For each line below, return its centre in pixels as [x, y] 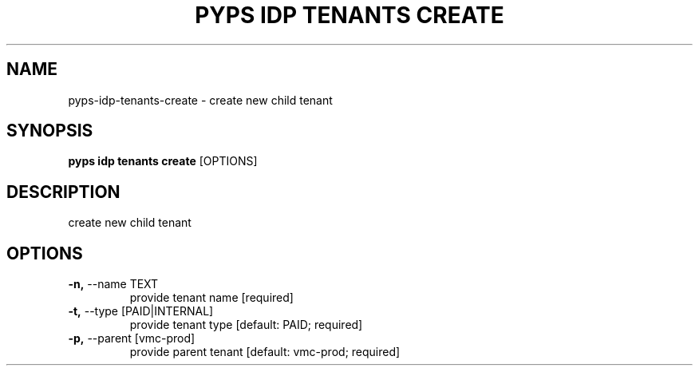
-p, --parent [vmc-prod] [132, 338]
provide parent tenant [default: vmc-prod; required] [265, 352]
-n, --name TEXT [113, 284]
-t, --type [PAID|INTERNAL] [141, 311]
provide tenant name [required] [211, 298]
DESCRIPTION [63, 192]
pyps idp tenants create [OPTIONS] [163, 161]
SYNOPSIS [50, 131]
